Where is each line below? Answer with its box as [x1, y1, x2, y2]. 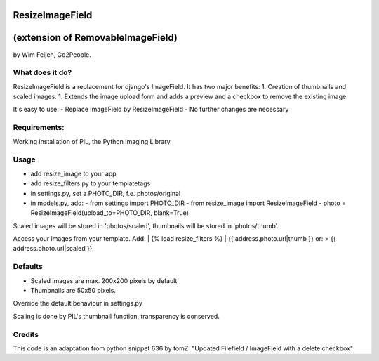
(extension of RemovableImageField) [13, 32, 178, 44]
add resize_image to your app [30, 169, 117, 178]
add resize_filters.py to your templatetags [30, 179, 151, 188]
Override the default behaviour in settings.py [13, 299, 143, 308]
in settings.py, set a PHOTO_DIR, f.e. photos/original [30, 189, 181, 197]
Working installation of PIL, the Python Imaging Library [13, 137, 171, 145]
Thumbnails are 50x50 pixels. [30, 287, 116, 294]
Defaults [13, 262, 44, 272]
